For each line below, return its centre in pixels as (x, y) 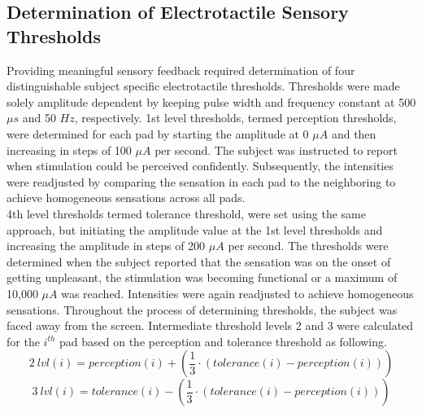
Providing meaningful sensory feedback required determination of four (181, 70)
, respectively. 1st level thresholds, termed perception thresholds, (235, 118)
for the (23, 341)
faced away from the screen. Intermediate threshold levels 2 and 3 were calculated (210, 325)
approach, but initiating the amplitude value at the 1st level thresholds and (195, 229)
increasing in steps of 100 (69, 149)
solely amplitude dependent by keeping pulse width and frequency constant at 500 (211, 101)
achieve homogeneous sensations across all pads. (126, 198)
